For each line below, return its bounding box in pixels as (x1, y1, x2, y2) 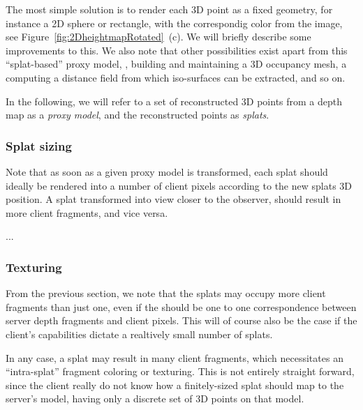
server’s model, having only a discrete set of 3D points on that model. (6, 391, 304, 406)
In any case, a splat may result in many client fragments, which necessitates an (6, 350, 343, 365)
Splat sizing (6, 137, 72, 154)
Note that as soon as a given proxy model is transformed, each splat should (6, 164, 328, 179)
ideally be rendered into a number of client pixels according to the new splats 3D (6, 178, 353, 192)
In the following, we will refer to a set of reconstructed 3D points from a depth (6, 93, 343, 108)
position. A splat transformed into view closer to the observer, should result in (6, 192, 341, 206)
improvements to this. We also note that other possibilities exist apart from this (6, 43, 348, 57)
